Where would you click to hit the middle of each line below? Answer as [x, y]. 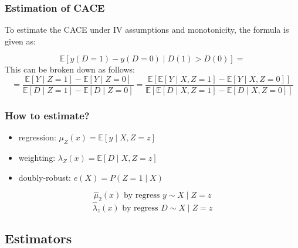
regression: [37, 137]
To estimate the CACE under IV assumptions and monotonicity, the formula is [147, 30]
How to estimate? [47, 115]
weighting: [37, 158]
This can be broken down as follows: [70, 69]
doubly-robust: [45, 177]
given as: [20, 41]
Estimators [38, 238]
